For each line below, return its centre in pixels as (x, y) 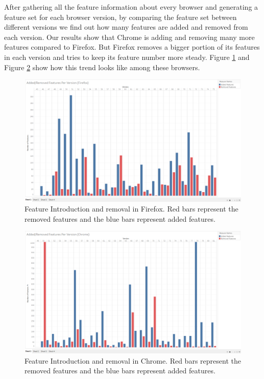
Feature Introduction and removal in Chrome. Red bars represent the (133, 360)
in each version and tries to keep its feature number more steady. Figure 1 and (127, 57)
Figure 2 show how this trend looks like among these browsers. (102, 67)
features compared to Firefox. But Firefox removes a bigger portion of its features (132, 47)
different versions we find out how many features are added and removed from (126, 27)
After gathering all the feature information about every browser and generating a (131, 7)
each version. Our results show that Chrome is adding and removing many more (129, 37)
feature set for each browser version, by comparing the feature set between (121, 17)
